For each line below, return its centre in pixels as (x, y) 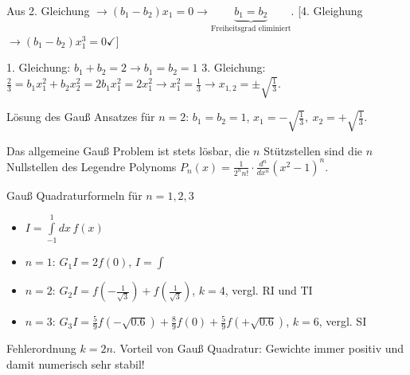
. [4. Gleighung (327, 10)
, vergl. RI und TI (269, 290)
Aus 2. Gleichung (48, 10)
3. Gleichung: (234, 67)
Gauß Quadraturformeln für (74, 195)
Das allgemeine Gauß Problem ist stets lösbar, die (128, 150)
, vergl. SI (343, 321)
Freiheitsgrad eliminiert (251, 29)
